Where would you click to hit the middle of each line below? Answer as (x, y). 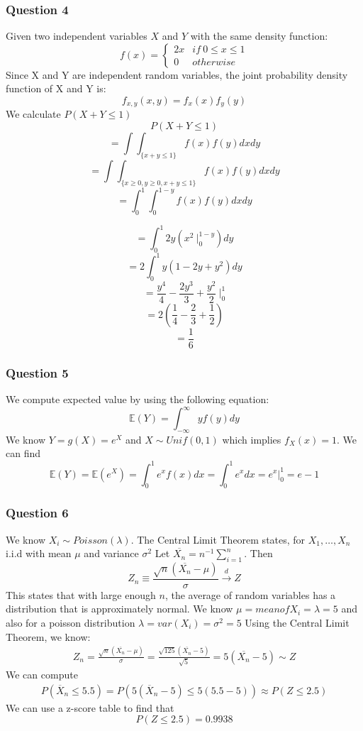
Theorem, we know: (48, 636)
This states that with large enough (81, 594)
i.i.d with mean (39, 553)
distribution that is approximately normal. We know (119, 609)
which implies (252, 439)
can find (23, 453)
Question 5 (37, 372)
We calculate (33, 114)
